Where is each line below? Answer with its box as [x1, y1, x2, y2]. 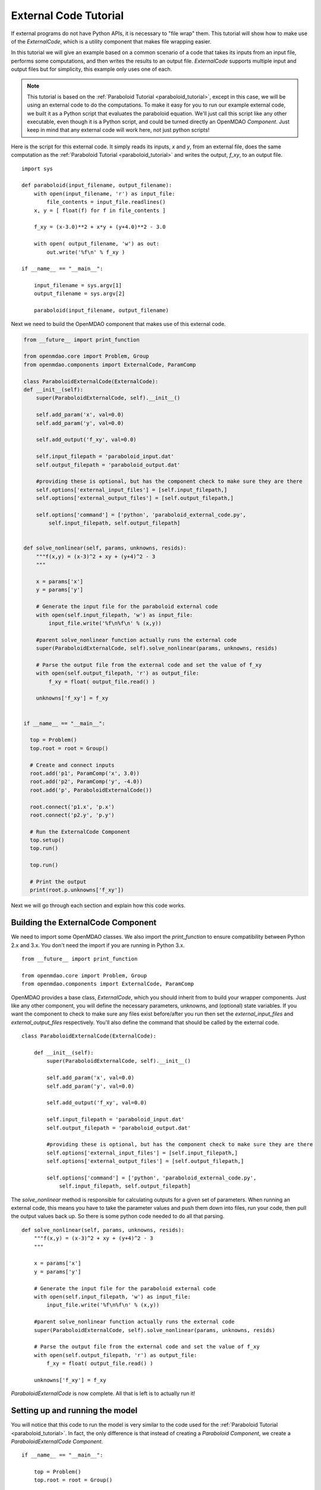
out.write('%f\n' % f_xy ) [46, 249, 125, 256]
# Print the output [30, 879, 87, 885]
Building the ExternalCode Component [11, 918, 157, 928]
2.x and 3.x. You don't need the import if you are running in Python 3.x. [11, 942, 185, 949]
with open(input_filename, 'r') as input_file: [33, 190, 175, 197]
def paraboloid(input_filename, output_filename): [21, 182, 172, 189]
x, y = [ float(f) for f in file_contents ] [33, 207, 166, 214]
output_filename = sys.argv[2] [33, 290, 125, 297]
